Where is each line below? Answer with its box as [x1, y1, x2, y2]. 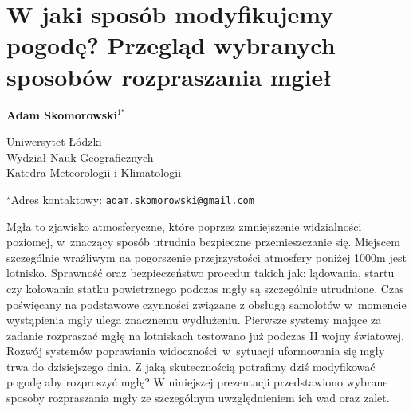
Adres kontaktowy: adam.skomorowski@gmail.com [10, 190, 254, 207]
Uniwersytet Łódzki [6, 133, 102, 150]
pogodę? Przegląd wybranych [6, 29, 336, 61]
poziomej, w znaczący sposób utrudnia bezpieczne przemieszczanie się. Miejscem [6, 233, 400, 250]
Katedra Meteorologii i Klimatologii [6, 164, 182, 181]
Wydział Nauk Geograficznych [6, 148, 154, 165]
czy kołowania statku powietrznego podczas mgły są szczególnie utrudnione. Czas [6, 280, 404, 296]
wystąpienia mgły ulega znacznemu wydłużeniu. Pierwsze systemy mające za [6, 311, 382, 328]
